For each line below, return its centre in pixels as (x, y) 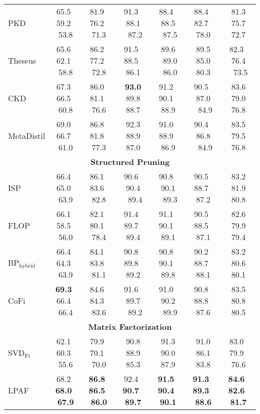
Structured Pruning (130, 162)
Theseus (22, 60)
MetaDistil (27, 136)
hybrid (27, 266)
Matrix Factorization (130, 327)
